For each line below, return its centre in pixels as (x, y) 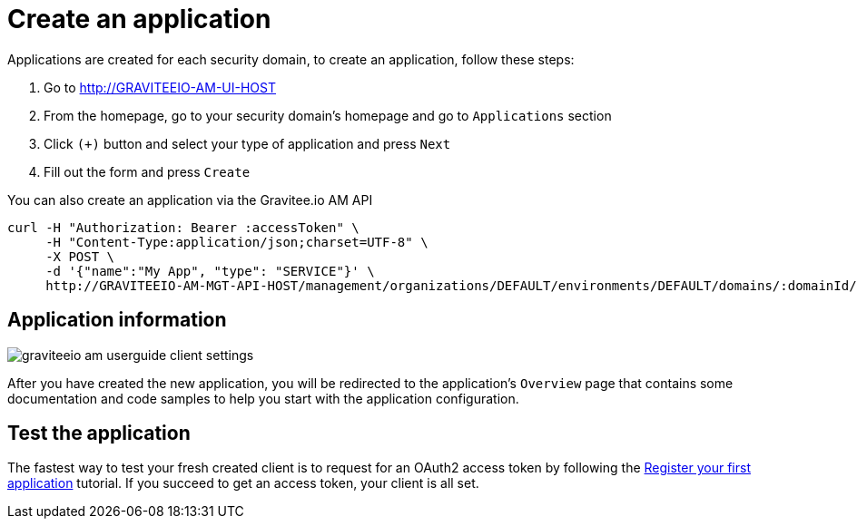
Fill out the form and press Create (147, 171)
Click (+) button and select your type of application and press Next (247, 143)
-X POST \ (80, 256)
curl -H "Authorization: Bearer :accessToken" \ (183, 227)
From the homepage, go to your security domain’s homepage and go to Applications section (328, 115)
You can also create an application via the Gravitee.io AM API (190, 200)
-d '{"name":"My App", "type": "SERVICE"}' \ (210, 271)
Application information (117, 320)
